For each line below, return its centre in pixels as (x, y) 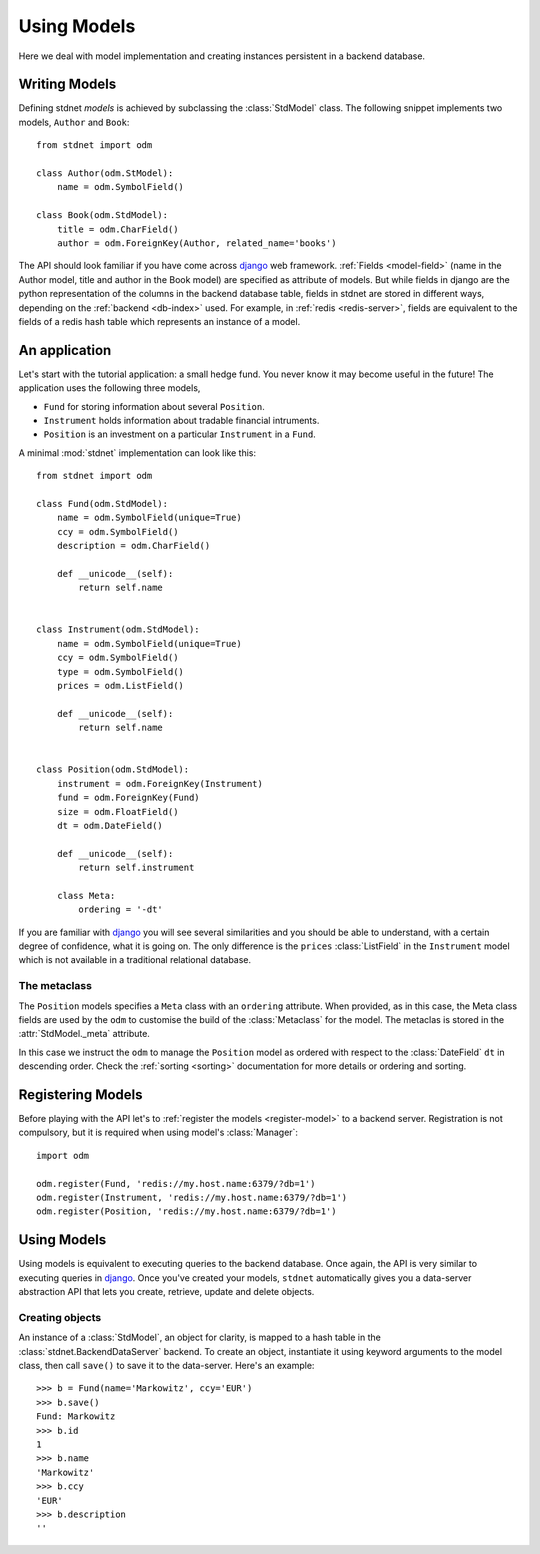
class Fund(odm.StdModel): (102, 503)
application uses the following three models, (109, 388)
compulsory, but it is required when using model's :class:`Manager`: (158, 1132)
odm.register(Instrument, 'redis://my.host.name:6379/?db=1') (192, 1198)
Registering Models (81, 1094)
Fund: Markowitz (76, 1416)
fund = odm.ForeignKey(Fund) (128, 798)
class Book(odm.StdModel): (102, 215)
